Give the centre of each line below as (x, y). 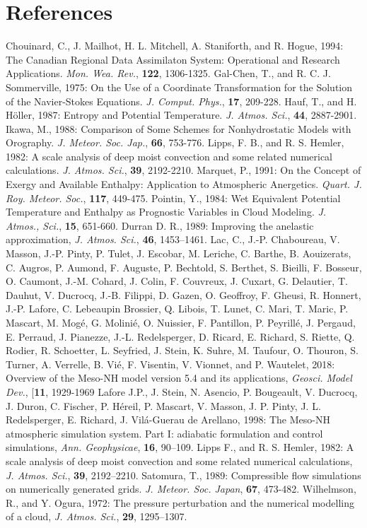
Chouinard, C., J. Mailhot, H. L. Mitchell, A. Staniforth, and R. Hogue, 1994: (175, 46)
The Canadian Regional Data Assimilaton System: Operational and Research (173, 59)
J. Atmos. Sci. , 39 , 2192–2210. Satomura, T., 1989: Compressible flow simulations (183, 475)
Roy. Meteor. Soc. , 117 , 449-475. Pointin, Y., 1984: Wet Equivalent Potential (173, 198)
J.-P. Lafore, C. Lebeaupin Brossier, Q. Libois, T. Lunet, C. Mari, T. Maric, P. (177, 309)
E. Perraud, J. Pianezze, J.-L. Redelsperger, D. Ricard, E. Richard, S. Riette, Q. (180, 336)
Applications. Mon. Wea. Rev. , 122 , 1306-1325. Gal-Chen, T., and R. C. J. (168, 73)
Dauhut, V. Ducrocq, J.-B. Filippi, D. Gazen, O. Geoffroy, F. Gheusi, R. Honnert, (183, 294)
